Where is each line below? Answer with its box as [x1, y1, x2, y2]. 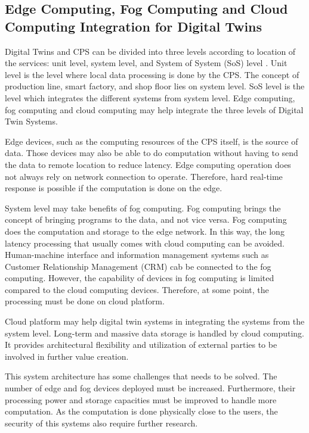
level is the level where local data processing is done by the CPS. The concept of [5, 68, 299, 80]
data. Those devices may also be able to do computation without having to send [5, 147, 298, 159]
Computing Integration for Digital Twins [5, 17, 262, 35]
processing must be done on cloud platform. [5, 295, 165, 307]
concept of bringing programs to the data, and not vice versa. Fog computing [5, 213, 287, 226]
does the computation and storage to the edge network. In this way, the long [5, 225, 285, 237]
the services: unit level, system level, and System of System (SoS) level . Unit [5, 57, 288, 69]
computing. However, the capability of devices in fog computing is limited [5, 272, 274, 284]
